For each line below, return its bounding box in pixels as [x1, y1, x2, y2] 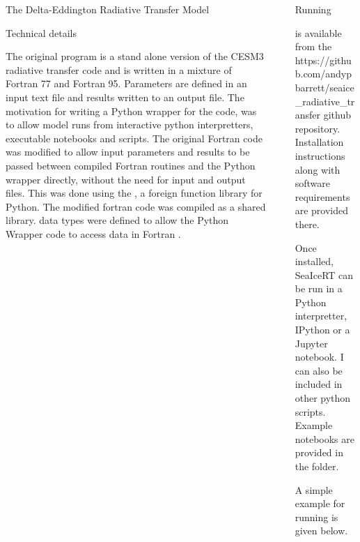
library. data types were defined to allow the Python [6, 213, 229, 227]
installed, [295, 254, 334, 269]
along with [295, 162, 341, 176]
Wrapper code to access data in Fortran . [6, 226, 181, 241]
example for [295, 496, 345, 511]
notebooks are [295, 431, 354, 446]
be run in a [295, 281, 343, 296]
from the [295, 39, 332, 54]
